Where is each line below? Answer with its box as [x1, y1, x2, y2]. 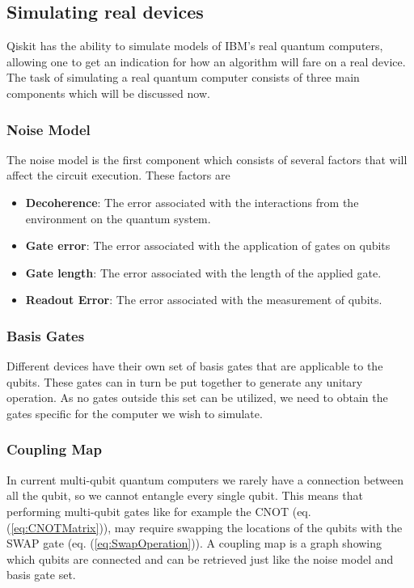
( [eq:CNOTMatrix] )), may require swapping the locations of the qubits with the [6, 518, 403, 535]
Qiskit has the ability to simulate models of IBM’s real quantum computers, [6, 37, 383, 54]
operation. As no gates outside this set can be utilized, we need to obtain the [6, 389, 388, 406]
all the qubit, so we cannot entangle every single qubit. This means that [6, 487, 363, 504]
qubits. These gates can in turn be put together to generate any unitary [6, 373, 363, 390]
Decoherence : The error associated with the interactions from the [25, 193, 359, 210]
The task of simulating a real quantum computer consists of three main [6, 69, 360, 86]
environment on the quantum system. [25, 209, 211, 226]
